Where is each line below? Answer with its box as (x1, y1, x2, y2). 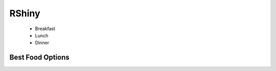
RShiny (9, 8, 40, 19)
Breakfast (35, 26, 56, 32)
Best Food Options (9, 53, 70, 62)
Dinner (35, 40, 50, 46)
